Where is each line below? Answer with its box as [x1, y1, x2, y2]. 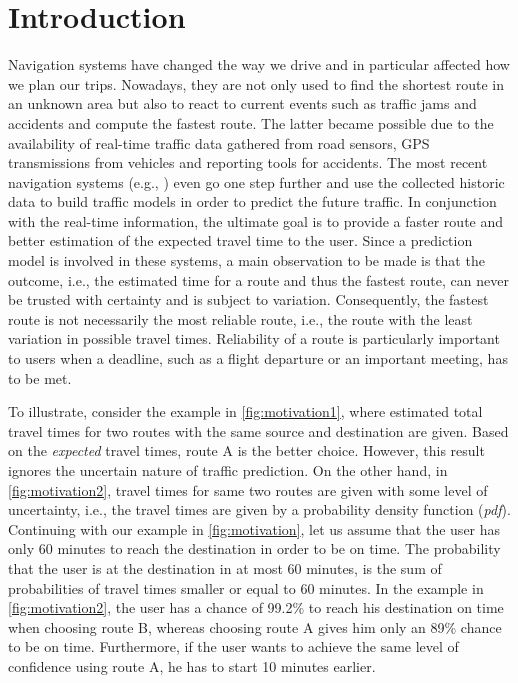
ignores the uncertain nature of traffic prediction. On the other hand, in [8, 460, 448, 480]
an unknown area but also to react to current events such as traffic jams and [8, 93, 477, 114]
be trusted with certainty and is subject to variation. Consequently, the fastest [8, 289, 489, 310]
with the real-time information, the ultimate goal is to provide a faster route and [8, 210, 504, 231]
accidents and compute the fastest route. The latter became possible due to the [8, 112, 494, 133]
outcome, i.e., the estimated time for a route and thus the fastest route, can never [8, 269, 509, 290]
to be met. [8, 367, 72, 388]
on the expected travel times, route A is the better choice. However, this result [8, 440, 485, 461]
